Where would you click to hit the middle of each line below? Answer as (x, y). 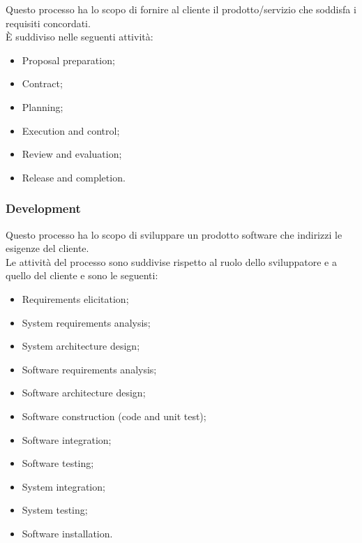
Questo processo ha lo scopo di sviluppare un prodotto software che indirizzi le (174, 234)
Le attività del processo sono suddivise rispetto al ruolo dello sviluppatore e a (171, 261)
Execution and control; (71, 130)
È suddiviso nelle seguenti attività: (80, 37)
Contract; (42, 83)
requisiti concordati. (48, 23)
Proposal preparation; (68, 60)
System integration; (63, 486)
